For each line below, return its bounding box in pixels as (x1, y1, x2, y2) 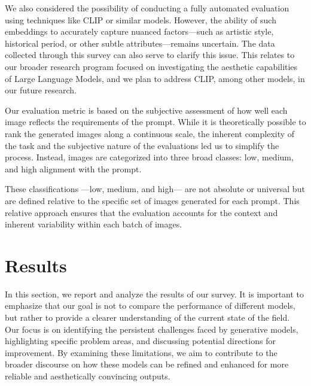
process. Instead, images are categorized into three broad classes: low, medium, (5, 151, 294, 163)
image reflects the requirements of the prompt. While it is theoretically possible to (5, 116, 306, 128)
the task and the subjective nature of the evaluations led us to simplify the (5, 139, 279, 151)
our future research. (5, 84, 77, 96)
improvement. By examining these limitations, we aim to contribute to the (5, 346, 278, 358)
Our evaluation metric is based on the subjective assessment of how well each (5, 104, 288, 116)
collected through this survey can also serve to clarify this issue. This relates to (5, 48, 295, 61)
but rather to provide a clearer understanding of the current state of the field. (5, 311, 290, 323)
